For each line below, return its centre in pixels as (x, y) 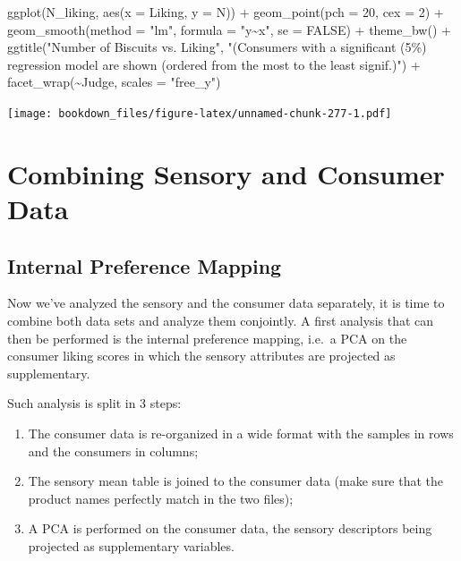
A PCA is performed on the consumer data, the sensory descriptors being (230, 528)
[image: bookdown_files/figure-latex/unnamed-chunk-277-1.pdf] (200, 113)
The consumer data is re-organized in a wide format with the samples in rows (241, 433)
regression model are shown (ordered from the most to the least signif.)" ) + (214, 64)
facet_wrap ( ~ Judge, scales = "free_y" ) (114, 82)
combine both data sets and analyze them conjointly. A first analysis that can (221, 320)
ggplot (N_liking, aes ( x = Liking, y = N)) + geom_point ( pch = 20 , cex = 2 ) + (226, 12)
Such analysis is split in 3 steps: (94, 403)
